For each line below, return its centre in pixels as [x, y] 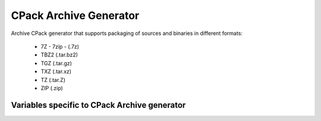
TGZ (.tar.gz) [56, 63]
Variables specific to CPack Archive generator [98, 105]
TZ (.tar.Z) [53, 79]
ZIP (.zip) [52, 88]
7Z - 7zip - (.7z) [60, 46]
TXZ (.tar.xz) [56, 72]
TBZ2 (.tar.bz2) [59, 55]
